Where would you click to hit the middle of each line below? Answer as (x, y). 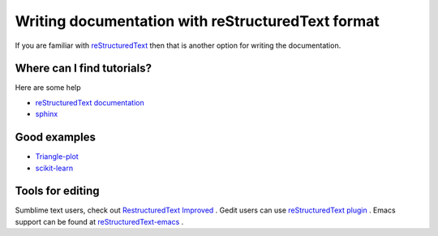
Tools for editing (58, 191)
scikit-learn (54, 168)
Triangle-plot (57, 157)
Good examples (56, 137)
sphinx (47, 114)
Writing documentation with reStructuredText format (198, 21)
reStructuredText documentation (90, 102)
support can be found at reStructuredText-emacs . (99, 221)
